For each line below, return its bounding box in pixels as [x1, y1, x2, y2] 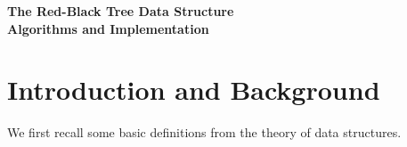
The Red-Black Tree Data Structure [7, 2, 234, 20]
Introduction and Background [7, 71, 380, 108]
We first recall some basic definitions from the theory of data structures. [7, 123, 402, 142]
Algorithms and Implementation [7, 19, 209, 37]
